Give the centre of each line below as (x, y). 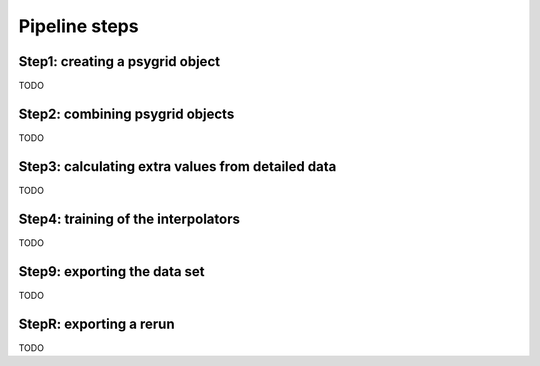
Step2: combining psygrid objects (126, 113)
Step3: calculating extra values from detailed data (177, 166)
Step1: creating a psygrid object (119, 61)
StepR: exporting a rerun (96, 323)
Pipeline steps (78, 26)
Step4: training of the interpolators (129, 218)
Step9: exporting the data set (111, 271)
